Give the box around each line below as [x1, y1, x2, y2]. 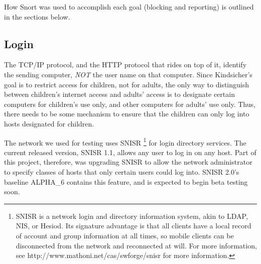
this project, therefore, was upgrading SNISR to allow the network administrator [4, 157, 252, 167]
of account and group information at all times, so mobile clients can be [16, 230, 234, 240]
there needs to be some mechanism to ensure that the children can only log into [4, 108, 249, 119]
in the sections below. [4, 11, 70, 22]
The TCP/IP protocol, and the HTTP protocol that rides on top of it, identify [4, 59, 247, 70]
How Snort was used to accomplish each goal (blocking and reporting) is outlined [4, 2, 254, 12]
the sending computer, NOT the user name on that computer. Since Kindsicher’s [4, 69, 252, 79]
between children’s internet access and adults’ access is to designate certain [4, 89, 235, 99]
